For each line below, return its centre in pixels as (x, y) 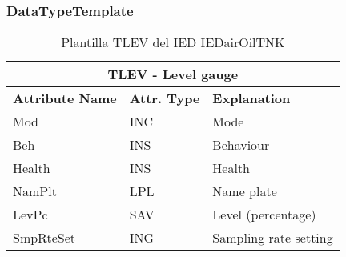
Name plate (245, 191)
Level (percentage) (264, 215)
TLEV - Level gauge (173, 74)
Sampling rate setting (273, 238)
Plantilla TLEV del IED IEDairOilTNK (173, 42)
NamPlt (35, 191)
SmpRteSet (44, 238)
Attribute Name (65, 98)
